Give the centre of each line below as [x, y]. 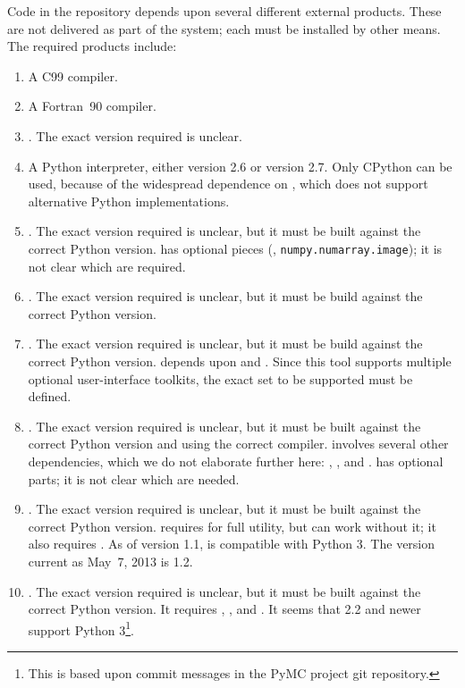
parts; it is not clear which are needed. [134, 478]
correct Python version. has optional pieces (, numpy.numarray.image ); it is [235, 248]
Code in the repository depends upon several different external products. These [224, 11]
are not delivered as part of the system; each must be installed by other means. [224, 28]
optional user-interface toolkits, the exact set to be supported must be [220, 378]
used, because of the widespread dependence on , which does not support [228, 184]
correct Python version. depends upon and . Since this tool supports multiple [240, 361]
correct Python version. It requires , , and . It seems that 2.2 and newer [224, 609]
